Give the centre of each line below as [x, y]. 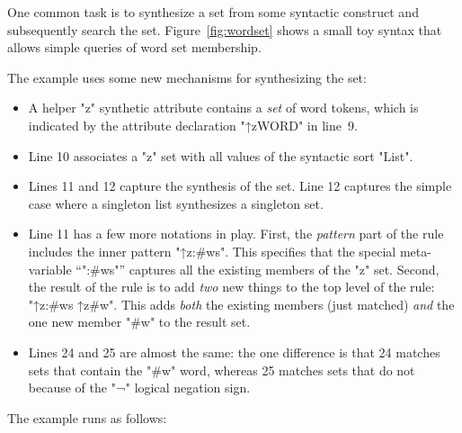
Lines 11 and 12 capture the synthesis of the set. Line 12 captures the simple [240, 186]
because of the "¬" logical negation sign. [139, 388]
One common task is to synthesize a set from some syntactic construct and [213, 12]
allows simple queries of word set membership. [134, 47]
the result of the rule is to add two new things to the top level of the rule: [231, 287]
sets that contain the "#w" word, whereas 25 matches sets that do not [222, 370]
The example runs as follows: [87, 417]
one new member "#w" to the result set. [139, 322]
